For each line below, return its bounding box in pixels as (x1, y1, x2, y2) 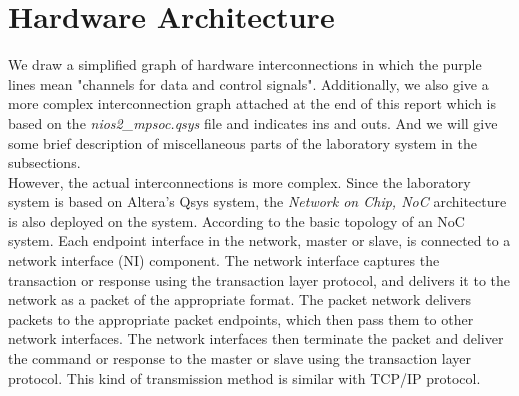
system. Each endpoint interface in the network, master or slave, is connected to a (8, 230, 511, 251)
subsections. (8, 152, 81, 173)
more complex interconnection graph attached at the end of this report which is (8, 93, 497, 114)
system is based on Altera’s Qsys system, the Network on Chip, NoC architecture (8, 191, 507, 212)
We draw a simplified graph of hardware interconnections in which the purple (8, 54, 482, 75)
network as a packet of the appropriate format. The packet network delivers (8, 289, 472, 310)
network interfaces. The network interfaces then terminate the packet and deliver (8, 328, 504, 349)
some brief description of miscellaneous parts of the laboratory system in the (8, 132, 477, 153)
